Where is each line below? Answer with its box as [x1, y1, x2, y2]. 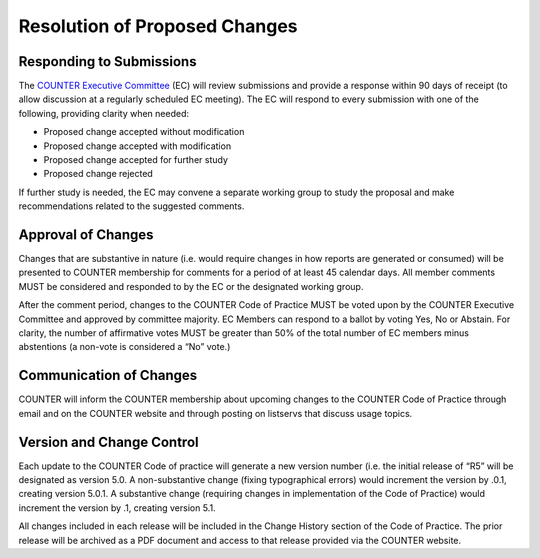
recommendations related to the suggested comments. [18, 200, 245, 212]
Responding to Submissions [18, 53, 197, 70]
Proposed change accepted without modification [43, 126, 245, 138]
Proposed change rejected [43, 168, 154, 180]
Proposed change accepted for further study [43, 154, 229, 166]
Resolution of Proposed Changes [18, 15, 299, 37]
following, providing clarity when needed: [18, 107, 190, 119]
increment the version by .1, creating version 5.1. [18, 501, 216, 514]
